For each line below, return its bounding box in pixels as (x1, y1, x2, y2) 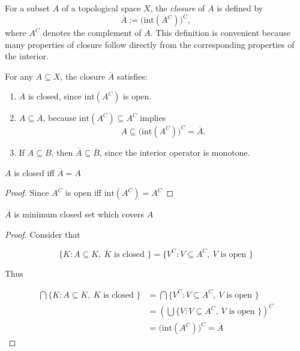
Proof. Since (5, 186, 49, 199)
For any (5, 69, 33, 82)
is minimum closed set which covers (14, 208, 145, 220)
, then (51, 146, 73, 158)
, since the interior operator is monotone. (99, 146, 250, 158)
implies (140, 111, 166, 124)
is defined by (217, 2, 263, 14)
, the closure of (150, 2, 205, 14)
